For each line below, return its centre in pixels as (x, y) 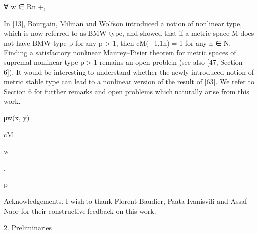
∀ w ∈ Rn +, (25, 6)
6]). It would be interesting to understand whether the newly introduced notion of (129, 72)
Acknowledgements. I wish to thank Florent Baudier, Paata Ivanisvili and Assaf (126, 201)
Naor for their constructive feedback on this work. (80, 210)
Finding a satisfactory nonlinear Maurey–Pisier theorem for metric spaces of (120, 52)
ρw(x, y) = (21, 117)
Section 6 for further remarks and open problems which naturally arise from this (127, 91)
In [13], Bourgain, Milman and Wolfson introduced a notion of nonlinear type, (123, 23)
